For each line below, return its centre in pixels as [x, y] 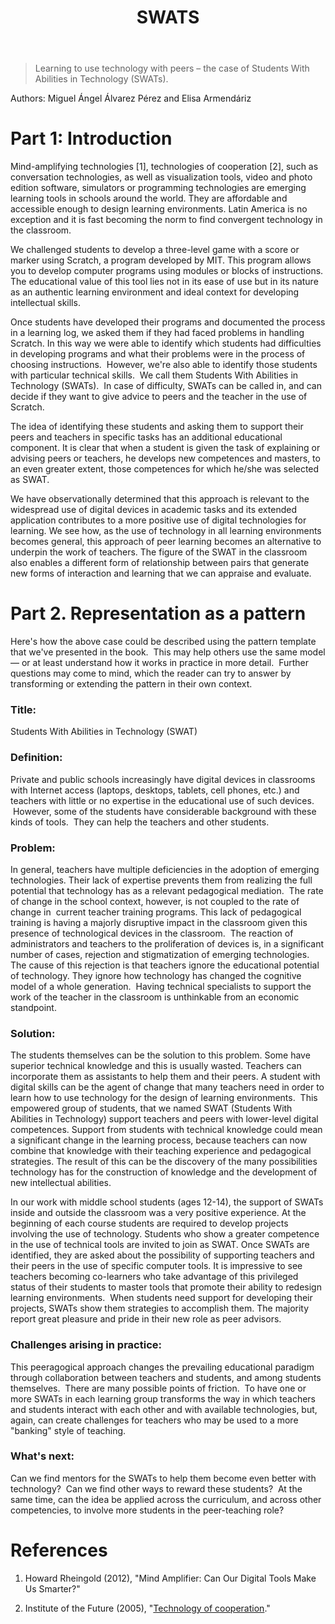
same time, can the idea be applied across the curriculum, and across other [166, 1499]
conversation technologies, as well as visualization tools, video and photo [161, 177]
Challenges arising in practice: [86, 1345]
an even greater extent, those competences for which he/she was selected [165, 469]
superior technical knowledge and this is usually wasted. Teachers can [156, 1066]
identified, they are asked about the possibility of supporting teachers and [162, 1255]
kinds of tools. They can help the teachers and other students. [140, 822]
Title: [23, 709]
